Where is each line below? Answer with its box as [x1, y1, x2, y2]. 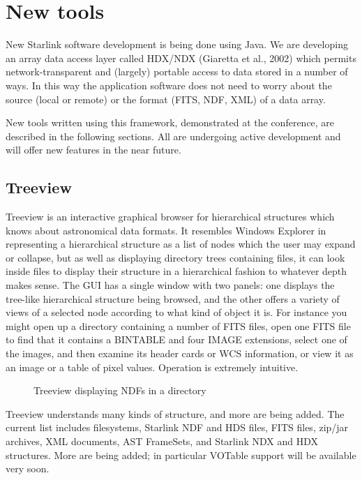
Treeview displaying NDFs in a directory [33, 383, 206, 398]
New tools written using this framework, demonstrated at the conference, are [6, 115, 335, 130]
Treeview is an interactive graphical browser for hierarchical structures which [6, 209, 335, 224]
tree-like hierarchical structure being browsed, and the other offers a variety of [6, 291, 340, 306]
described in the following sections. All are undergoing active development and [6, 128, 341, 143]
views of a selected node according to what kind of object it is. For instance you [6, 305, 347, 320]
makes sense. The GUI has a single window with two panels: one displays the [6, 278, 335, 292]
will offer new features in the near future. [6, 142, 181, 157]
